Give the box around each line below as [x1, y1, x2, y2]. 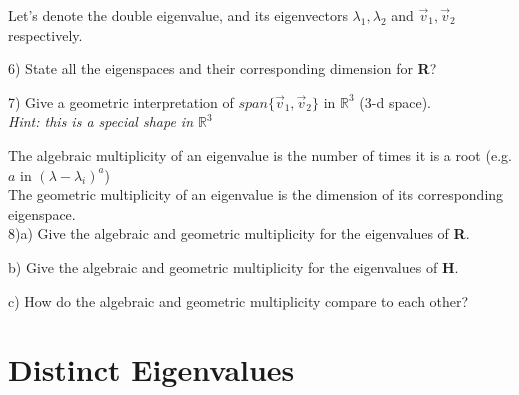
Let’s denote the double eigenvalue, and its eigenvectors [8, 5, 348, 25]
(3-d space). [359, 91, 431, 112]
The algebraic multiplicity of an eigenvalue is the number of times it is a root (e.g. [8, 144, 512, 165]
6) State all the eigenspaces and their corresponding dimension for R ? [8, 58, 437, 79]
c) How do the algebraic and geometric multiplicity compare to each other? [8, 290, 469, 311]
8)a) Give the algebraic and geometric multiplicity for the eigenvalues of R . [8, 223, 470, 244]
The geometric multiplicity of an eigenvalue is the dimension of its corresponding [8, 184, 504, 205]
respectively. [8, 24, 83, 45]
